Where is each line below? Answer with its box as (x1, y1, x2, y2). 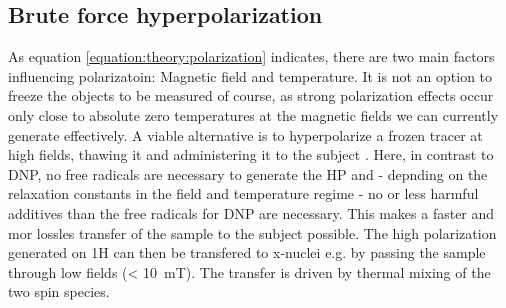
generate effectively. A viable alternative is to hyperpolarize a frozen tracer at (8, 124, 483, 145)
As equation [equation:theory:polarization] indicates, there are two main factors (8, 46, 495, 67)
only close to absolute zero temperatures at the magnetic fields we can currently (8, 104, 499, 125)
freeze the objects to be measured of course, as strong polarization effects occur (8, 85, 494, 106)
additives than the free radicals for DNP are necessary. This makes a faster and (8, 202, 495, 223)
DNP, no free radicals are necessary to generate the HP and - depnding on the (8, 163, 488, 184)
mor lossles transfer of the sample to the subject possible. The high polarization (8, 222, 497, 243)
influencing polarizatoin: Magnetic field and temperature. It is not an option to (8, 65, 493, 86)
